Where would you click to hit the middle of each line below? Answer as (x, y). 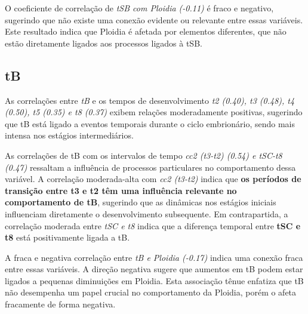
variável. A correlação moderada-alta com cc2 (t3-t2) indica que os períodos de (153, 179)
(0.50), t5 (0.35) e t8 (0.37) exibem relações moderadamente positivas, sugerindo (154, 112)
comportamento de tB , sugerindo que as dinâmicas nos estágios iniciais (141, 202)
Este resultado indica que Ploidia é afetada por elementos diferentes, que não (146, 31)
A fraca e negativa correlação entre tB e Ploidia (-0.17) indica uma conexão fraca (154, 257)
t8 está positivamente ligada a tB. (67, 237)
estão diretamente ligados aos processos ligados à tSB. (104, 43)
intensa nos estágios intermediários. (69, 135)
